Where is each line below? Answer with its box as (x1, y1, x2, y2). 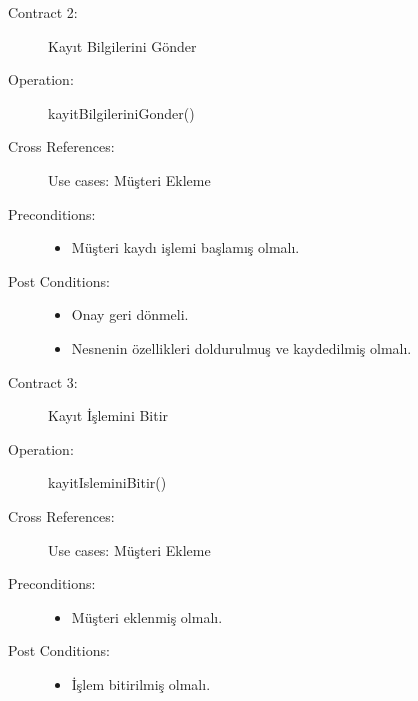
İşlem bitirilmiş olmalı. (71, 673, 211, 694)
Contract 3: (8, 371, 78, 392)
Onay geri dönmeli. (71, 304, 189, 325)
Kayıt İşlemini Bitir (48, 405, 169, 426)
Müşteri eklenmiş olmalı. (71, 606, 223, 627)
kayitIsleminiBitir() (48, 472, 167, 493)
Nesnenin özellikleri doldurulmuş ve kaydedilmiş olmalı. (71, 337, 412, 358)
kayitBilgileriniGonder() (48, 102, 195, 123)
